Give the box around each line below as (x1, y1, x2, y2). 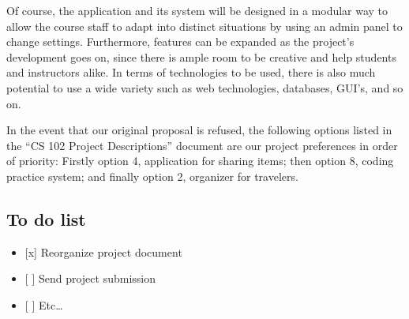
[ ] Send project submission (24, 270, 156, 287)
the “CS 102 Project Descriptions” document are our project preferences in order (6, 137, 398, 153)
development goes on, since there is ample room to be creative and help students (6, 48, 396, 65)
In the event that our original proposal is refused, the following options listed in (6, 122, 392, 138)
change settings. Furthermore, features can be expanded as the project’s (6, 33, 355, 50)
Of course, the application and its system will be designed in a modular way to (6, 2, 388, 18)
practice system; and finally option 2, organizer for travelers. (6, 167, 298, 184)
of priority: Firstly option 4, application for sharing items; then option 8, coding (6, 152, 394, 169)
